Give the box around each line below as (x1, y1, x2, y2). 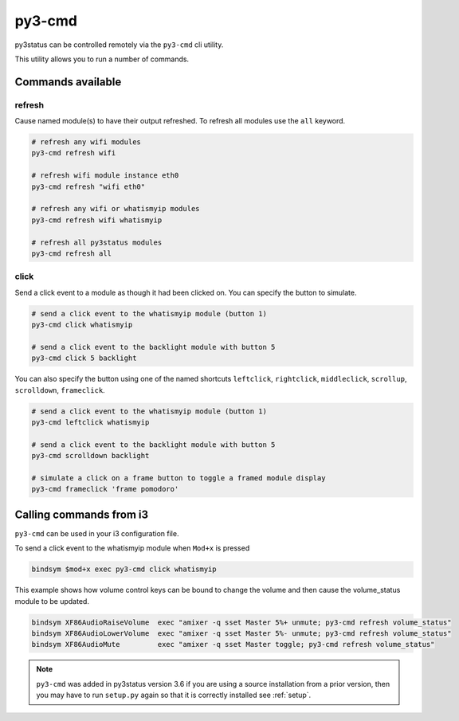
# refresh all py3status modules (31, 237, 163, 247)
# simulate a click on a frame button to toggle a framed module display (31, 473, 326, 482)
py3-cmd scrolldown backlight (31, 451, 150, 460)
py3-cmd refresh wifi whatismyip (31, 215, 163, 225)
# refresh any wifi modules (31, 138, 141, 147)
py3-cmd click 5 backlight (31, 354, 137, 362)
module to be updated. (14, 596, 89, 605)
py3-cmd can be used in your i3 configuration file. (14, 528, 179, 538)
